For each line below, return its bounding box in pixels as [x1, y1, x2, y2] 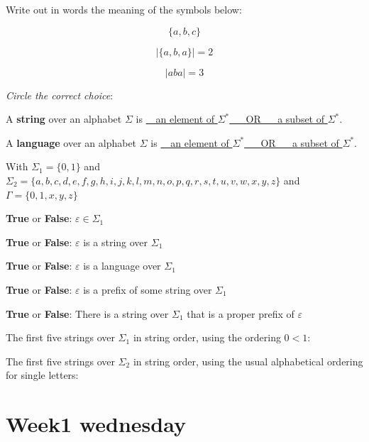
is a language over [83, 258, 161, 273]
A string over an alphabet [6, 111, 122, 126]
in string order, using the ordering [133, 330, 281, 345]
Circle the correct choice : [6, 87, 114, 102]
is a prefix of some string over [83, 282, 212, 297]
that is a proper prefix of [187, 306, 294, 321]
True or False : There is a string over [6, 306, 169, 321]
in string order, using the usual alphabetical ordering [133, 353, 363, 368]
